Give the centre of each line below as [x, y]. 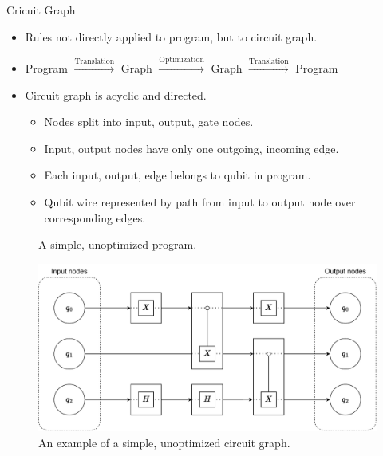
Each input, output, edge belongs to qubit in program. [178, 175]
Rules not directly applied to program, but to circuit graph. [171, 36]
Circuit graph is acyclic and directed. [116, 94]
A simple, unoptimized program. [118, 244]
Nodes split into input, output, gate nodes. [149, 122]
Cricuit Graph [41, 10]
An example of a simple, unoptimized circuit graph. [164, 442]
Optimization [182, 60]
